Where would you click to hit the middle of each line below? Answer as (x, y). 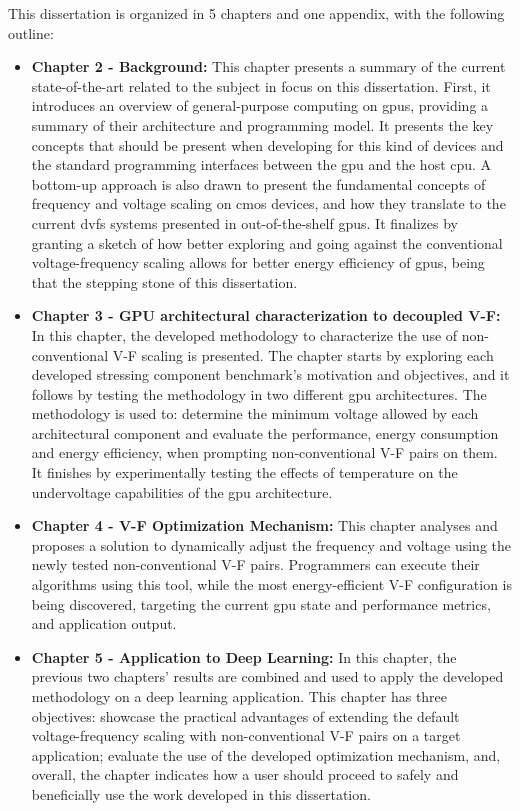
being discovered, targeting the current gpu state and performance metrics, (261, 603)
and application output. (104, 623)
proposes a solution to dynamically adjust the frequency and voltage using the (271, 544)
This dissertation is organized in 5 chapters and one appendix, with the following (256, 13)
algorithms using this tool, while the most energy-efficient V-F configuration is (271, 584)
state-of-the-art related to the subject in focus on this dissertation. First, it (261, 85)
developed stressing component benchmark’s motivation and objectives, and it (270, 374)
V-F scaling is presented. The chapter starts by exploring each (303, 354)
